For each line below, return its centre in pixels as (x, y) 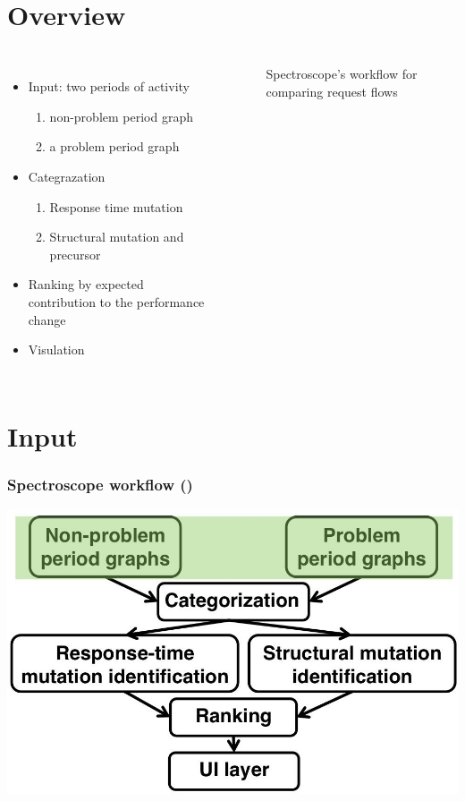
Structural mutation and (117, 237)
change (47, 319)
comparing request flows (332, 91)
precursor (75, 254)
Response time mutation (116, 206)
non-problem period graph (121, 116)
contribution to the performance (116, 302)
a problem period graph (114, 146)
